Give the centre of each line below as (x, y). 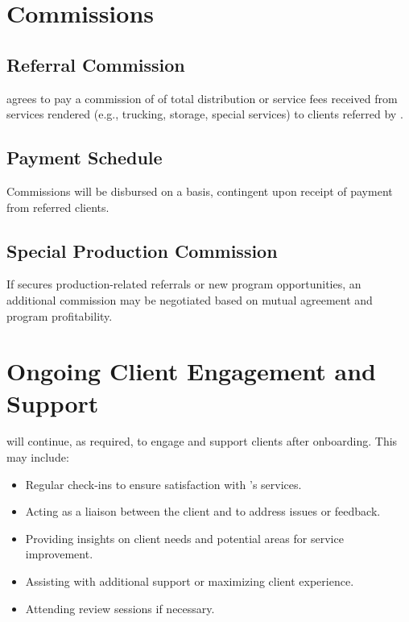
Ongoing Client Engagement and (191, 371)
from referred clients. (58, 207)
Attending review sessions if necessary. (120, 608)
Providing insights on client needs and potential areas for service (184, 538)
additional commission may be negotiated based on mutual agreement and (190, 299)
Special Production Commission (142, 250)
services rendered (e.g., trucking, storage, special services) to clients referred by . (205, 114)
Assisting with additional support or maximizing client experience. (190, 581)
